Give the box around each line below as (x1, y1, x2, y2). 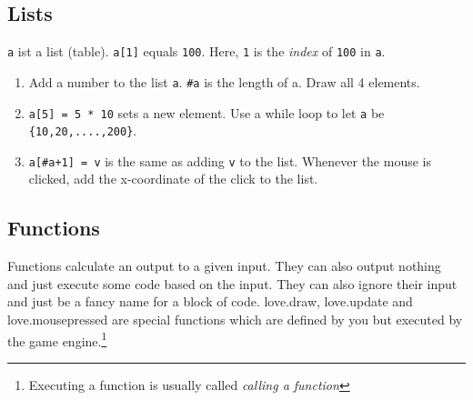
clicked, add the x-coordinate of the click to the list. (28, 169, 318, 188)
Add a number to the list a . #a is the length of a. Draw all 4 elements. (28, 72, 420, 91)
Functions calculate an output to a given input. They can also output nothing (7, 256, 441, 275)
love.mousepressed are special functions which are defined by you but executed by (7, 310, 463, 329)
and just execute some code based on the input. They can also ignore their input (7, 274, 458, 293)
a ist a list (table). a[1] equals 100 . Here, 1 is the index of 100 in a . (7, 42, 386, 61)
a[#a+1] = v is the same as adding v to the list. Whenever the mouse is (28, 151, 431, 170)
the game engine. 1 (7, 328, 107, 350)
